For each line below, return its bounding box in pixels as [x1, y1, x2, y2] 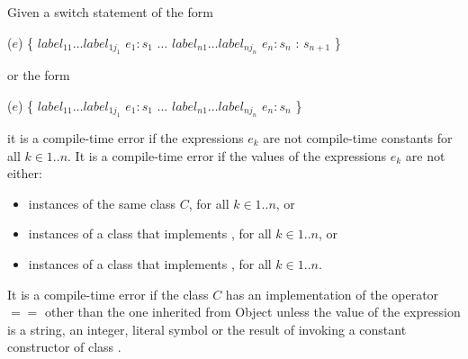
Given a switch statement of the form [7, 3, 213, 21]
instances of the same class [28, 193, 176, 212]
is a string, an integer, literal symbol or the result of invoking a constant [7, 319, 407, 338]
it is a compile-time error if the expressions [7, 129, 244, 147]
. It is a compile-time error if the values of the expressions [67, 146, 387, 165]
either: [7, 164, 42, 183]
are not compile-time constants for [263, 129, 453, 147]
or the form [7, 66, 70, 84]
